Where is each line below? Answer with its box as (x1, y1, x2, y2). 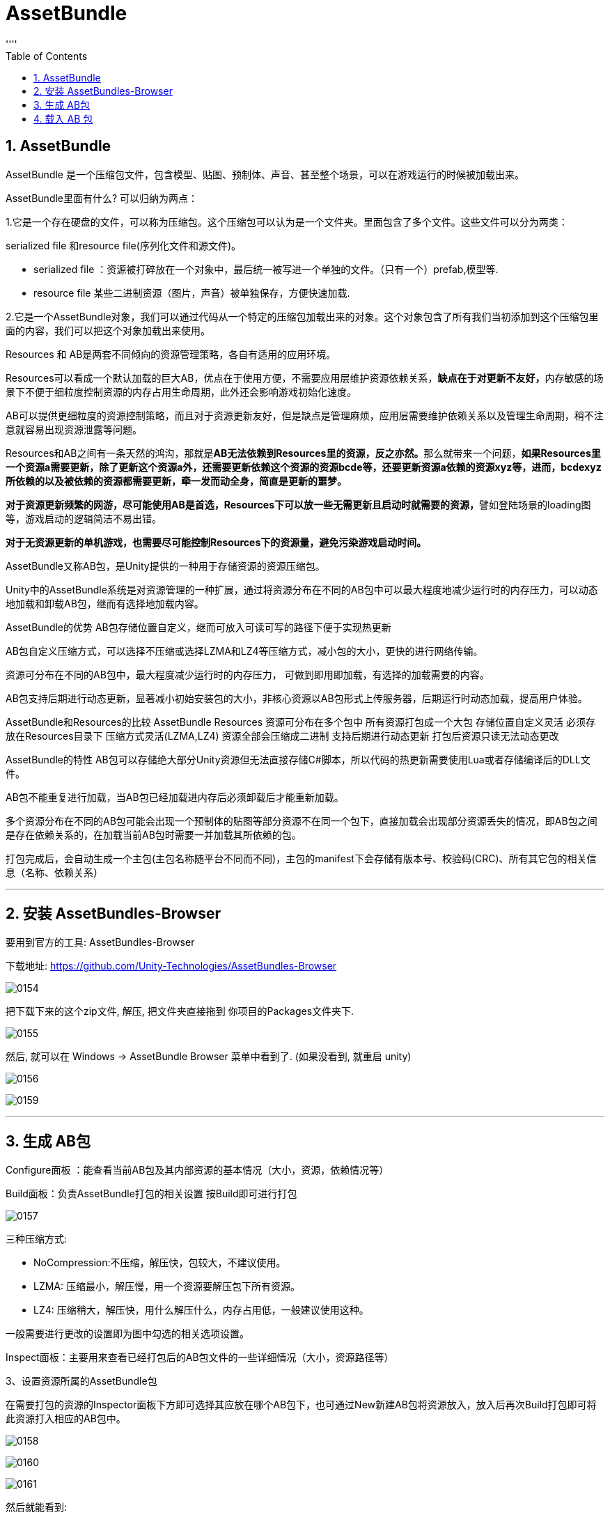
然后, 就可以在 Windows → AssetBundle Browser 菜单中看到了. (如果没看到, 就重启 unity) (6, 1050, 412, 1063)
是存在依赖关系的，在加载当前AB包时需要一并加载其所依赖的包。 (6, 828, 302, 841)
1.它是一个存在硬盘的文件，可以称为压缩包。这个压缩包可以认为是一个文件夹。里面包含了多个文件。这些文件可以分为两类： (6, 215, 568, 228)
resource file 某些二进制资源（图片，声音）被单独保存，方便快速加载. (33, 286, 350, 299)
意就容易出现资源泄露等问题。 (6, 423, 142, 435)
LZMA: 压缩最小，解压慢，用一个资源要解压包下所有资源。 (33, 1280, 300, 1293)
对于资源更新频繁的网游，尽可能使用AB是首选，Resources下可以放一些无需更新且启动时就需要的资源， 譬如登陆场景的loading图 (6, 498, 591, 511)
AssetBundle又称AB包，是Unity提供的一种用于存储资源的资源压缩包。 (6, 559, 325, 572)
